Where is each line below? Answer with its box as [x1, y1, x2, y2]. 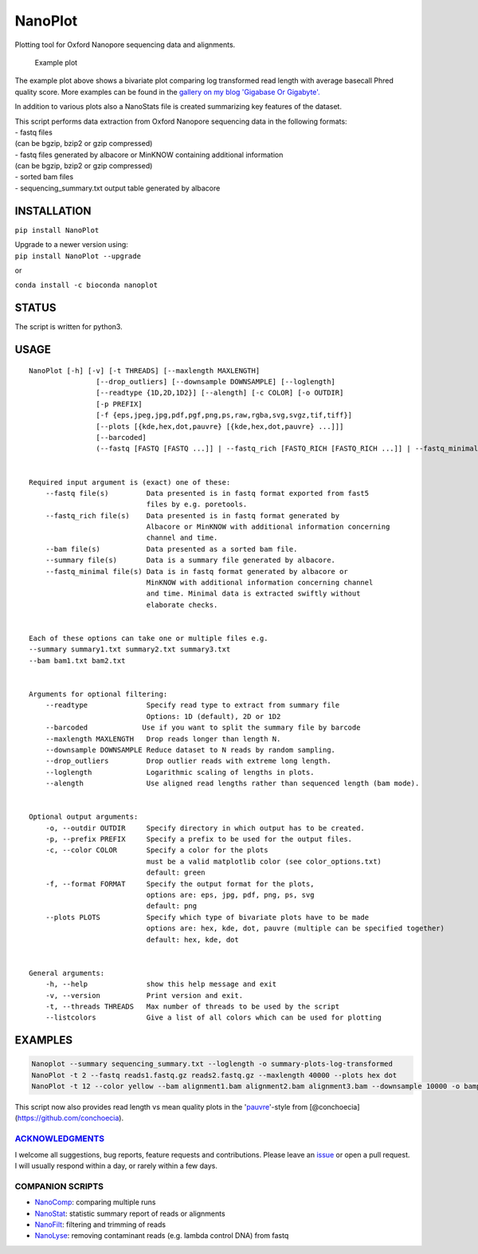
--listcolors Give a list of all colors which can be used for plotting [45, 1013, 382, 1022]
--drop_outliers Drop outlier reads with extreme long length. [45, 757, 331, 765]
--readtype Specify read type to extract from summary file [45, 701, 340, 710]
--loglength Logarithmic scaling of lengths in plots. [45, 768, 315, 776]
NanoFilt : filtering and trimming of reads [34, 1220, 167, 1229]
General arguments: [29, 969, 105, 977]
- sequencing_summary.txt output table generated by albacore [14, 183, 221, 193]
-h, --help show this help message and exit [45, 980, 277, 989]
